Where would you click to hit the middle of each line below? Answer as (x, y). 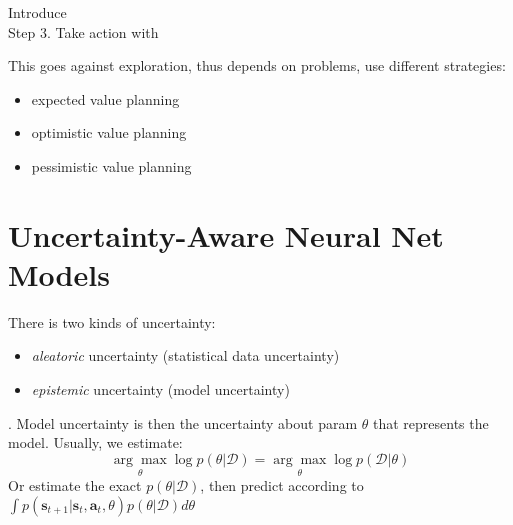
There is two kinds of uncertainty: (112, 321)
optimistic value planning (109, 132)
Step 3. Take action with (83, 31)
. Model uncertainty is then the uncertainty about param (183, 422)
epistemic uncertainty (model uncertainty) (160, 389)
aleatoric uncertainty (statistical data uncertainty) (185, 355)
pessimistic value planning (111, 165)
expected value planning (105, 98)
